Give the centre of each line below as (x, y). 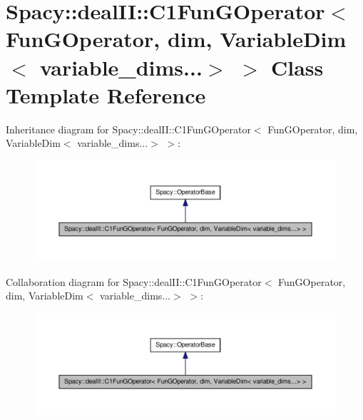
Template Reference (106, 94)
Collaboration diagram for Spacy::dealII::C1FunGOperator (134, 281)
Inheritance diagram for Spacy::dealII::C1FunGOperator (128, 129)
